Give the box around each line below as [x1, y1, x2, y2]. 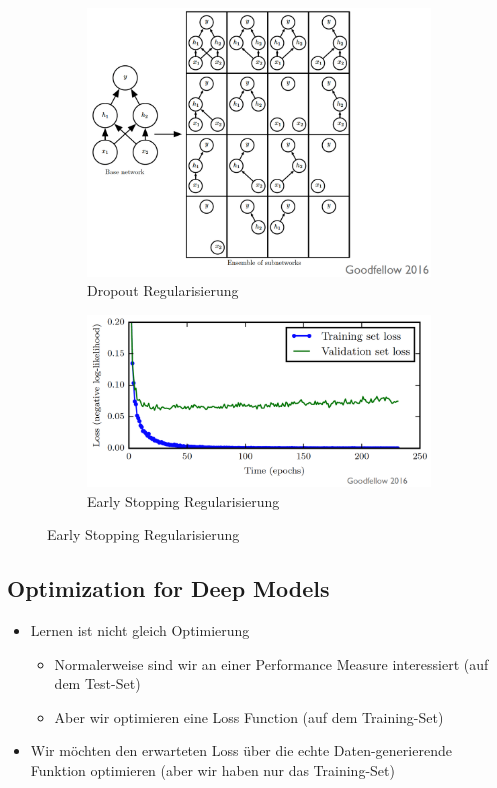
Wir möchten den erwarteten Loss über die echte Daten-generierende [30, 740, 452, 761]
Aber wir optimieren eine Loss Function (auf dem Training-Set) [54, 706, 444, 727]
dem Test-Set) [54, 673, 141, 694]
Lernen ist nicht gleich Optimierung [30, 619, 250, 640]
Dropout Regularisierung [87, 280, 239, 301]
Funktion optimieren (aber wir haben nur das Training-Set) [30, 759, 395, 780]
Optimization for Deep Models [7, 573, 330, 604]
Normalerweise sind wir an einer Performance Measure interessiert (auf [54, 653, 489, 674]
